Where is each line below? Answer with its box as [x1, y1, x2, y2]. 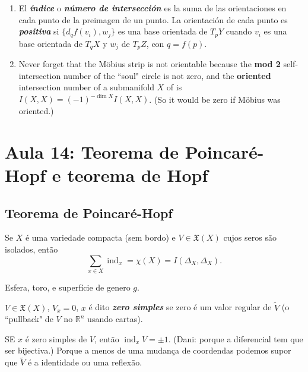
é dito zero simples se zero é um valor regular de [88, 301, 272, 313]
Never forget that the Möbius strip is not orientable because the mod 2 [18, 58, 281, 70]
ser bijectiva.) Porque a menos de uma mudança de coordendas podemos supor [5, 344, 291, 357]
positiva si [18, 25, 59, 37]
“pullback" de [5, 313, 53, 325]
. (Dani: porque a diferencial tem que [168, 332, 303, 345]
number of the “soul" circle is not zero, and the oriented [63, 69, 271, 81]
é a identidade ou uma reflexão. [27, 356, 142, 368]
